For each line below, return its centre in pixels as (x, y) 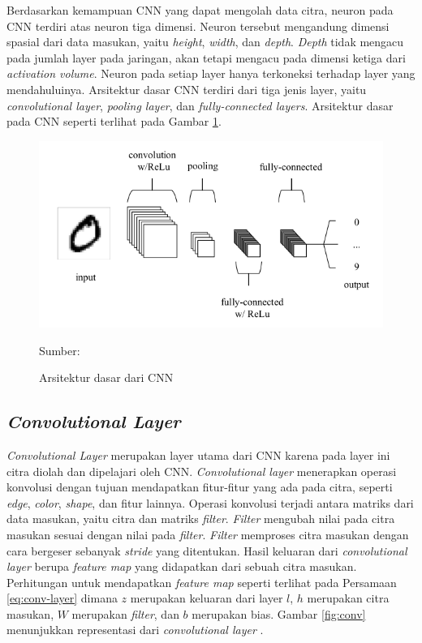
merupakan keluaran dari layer (207, 598)
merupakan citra (348, 598)
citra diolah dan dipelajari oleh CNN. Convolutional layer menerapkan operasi (202, 471)
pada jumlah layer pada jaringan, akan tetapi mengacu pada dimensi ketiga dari (206, 57)
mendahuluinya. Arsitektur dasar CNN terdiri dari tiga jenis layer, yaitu (187, 89)
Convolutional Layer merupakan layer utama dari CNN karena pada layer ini (198, 454)
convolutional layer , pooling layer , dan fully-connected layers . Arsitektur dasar (200, 105)
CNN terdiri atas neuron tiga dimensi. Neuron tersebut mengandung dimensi (198, 26)
